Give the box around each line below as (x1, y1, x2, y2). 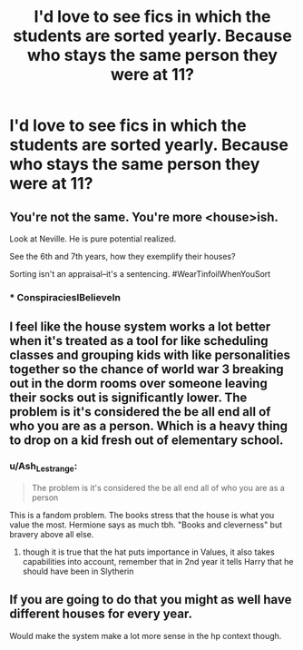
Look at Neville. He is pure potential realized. (9, 233, 177, 244)
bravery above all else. (9, 528, 94, 539)
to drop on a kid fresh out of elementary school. (9, 433, 284, 448)
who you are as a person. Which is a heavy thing (9, 419, 288, 434)
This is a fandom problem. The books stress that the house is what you (9, 509, 275, 520)
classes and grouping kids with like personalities (9, 348, 290, 363)
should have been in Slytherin (22, 566, 134, 576)
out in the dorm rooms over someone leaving (9, 376, 268, 391)
